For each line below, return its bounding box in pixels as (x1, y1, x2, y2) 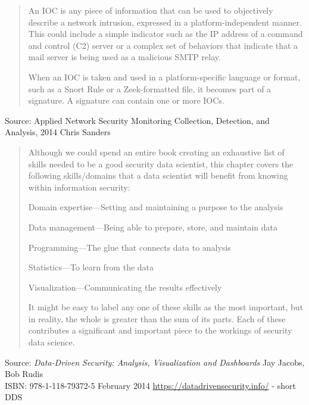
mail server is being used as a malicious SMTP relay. (28, 51, 221, 63)
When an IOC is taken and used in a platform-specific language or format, (28, 70, 301, 83)
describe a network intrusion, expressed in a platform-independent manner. (28, 15, 302, 28)
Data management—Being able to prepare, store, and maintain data (28, 220, 278, 233)
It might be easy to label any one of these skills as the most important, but (28, 301, 304, 313)
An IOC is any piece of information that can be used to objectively (28, 4, 273, 16)
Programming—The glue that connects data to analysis (28, 241, 231, 253)
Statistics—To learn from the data (28, 261, 154, 273)
